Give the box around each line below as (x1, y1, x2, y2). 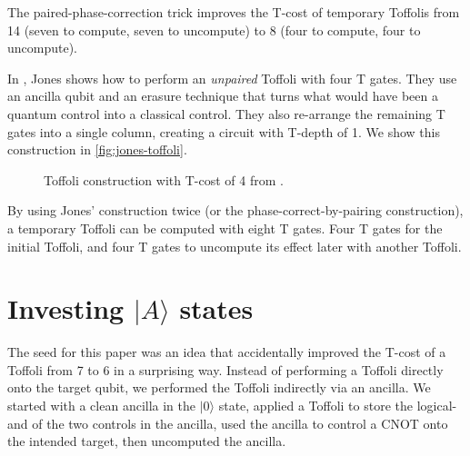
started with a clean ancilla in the (7, 396, 196, 415)
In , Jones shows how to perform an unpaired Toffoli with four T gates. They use (7, 68, 457, 87)
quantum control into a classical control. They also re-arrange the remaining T (7, 104, 445, 123)
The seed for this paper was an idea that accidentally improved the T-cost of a (7, 342, 446, 362)
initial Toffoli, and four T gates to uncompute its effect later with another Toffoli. (7, 236, 462, 255)
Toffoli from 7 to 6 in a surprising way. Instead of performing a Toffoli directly (7, 360, 444, 379)
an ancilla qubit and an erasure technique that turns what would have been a (7, 86, 438, 105)
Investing (7, 290, 125, 327)
